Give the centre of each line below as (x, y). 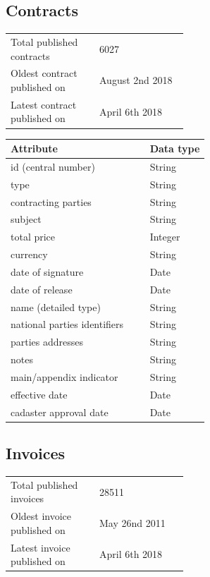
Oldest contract (44, 73)
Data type (175, 148)
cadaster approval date (60, 412)
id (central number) (53, 166)
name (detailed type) (56, 306)
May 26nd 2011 (132, 522)
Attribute (34, 148)
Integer (165, 237)
